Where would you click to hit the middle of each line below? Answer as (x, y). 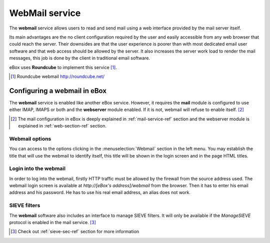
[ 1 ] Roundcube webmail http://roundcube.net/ (58, 76)
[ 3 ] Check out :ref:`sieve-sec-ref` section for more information (75, 231)
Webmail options (30, 138)
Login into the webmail (37, 168)
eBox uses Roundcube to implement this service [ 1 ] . (63, 67)
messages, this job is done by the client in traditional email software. (79, 58)
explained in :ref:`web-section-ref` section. (62, 125)
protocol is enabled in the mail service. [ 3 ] (52, 222)
